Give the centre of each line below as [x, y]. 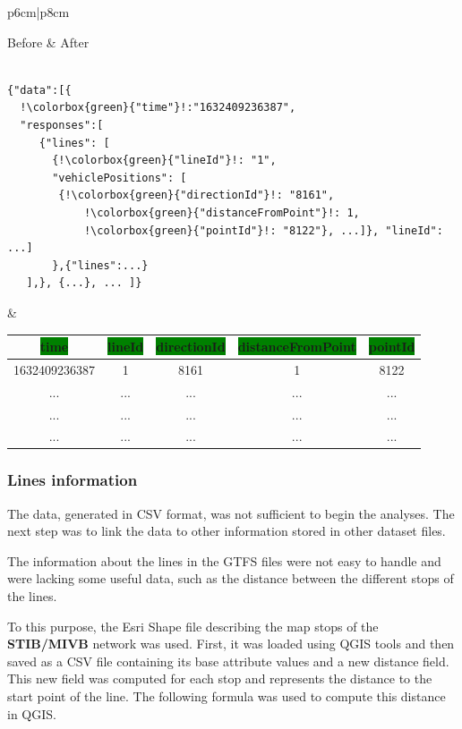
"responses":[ [62, 125]
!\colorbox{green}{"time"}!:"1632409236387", [158, 108]
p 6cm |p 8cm [38, 12]
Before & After [48, 42]
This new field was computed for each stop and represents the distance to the [220, 678]
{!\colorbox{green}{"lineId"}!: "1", [164, 161]
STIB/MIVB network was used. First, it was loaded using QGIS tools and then [231, 644]
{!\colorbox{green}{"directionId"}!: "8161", [197, 195]
